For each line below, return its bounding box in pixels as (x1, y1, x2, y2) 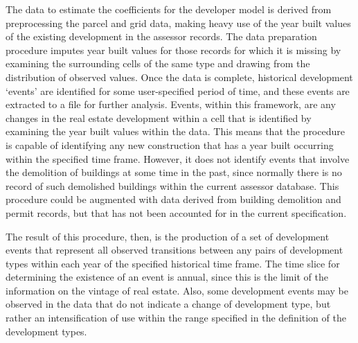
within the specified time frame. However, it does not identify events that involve (6, 151, 350, 166)
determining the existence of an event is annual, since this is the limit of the (6, 270, 328, 284)
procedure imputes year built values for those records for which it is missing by (6, 42, 341, 57)
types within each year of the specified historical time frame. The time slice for (6, 256, 340, 270)
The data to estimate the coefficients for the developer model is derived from (6, 2, 332, 16)
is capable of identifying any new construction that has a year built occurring (6, 137, 334, 152)
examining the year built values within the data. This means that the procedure (6, 124, 345, 139)
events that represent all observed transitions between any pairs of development (6, 243, 343, 257)
